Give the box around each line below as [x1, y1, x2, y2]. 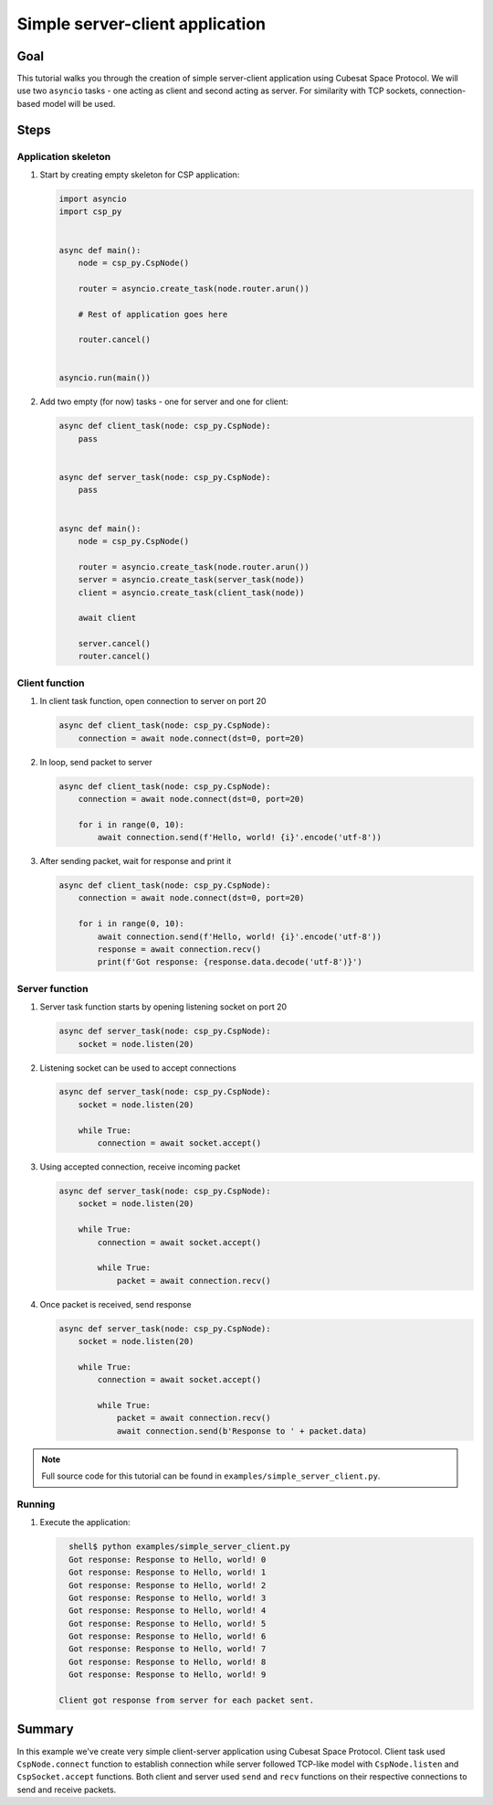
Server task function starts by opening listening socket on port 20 [39, 1001, 288, 1012]
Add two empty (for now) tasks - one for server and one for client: [39, 396, 289, 407]
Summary [16, 1722, 74, 1737]
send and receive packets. [16, 1784, 117, 1795]
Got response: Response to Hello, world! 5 [68, 1618, 267, 1629]
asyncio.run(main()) [58, 373, 151, 383]
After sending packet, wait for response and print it [39, 856, 232, 867]
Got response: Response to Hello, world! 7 [68, 1644, 267, 1654]
